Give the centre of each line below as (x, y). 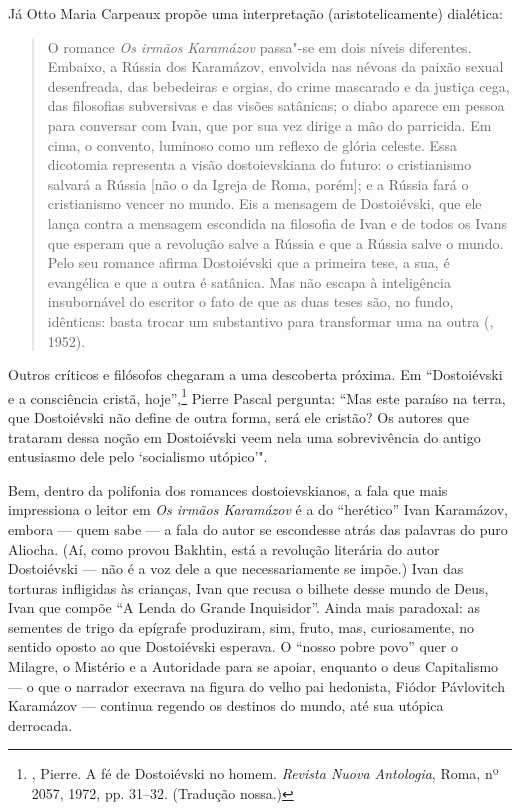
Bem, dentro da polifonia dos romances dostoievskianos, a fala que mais (228, 489)
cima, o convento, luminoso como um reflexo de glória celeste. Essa (252, 144)
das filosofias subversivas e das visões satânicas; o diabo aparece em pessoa (276, 105)
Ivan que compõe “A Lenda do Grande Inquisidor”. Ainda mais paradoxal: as (244, 607)
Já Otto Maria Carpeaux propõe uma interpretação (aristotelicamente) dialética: (255, 13)
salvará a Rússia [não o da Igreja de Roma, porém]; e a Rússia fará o (258, 183)
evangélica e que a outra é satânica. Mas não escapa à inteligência (249, 281)
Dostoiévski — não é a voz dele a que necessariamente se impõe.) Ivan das (236, 568)
